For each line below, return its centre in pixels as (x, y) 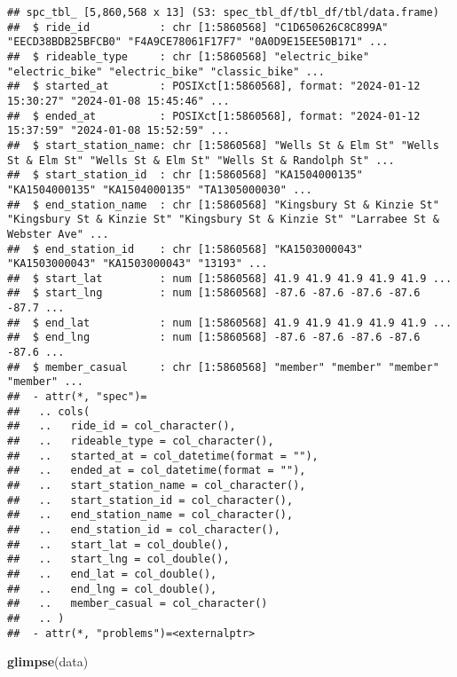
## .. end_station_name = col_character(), (150, 515)
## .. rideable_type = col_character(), (141, 441)
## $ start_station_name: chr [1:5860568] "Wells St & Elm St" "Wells (223, 145)
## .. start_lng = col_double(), (118, 559)
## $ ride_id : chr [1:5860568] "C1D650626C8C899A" (198, 27)
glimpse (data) (48, 661)
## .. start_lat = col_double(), (118, 544)
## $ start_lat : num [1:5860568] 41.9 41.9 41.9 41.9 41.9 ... (230, 278)
